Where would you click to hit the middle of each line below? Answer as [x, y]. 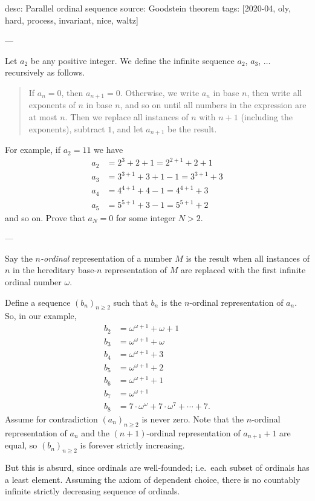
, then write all [274, 92]
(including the [267, 117]
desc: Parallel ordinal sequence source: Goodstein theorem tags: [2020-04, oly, [148, 8]
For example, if [33, 150]
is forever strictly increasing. [132, 445]
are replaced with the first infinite [243, 270]
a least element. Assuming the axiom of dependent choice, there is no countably [153, 479]
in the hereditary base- [55, 270]
